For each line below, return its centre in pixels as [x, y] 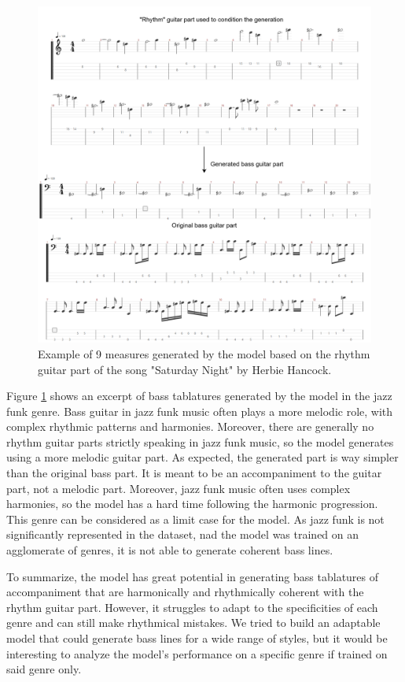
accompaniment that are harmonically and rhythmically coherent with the [185, 592]
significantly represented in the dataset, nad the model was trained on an [183, 534]
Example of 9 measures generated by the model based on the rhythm [204, 353]
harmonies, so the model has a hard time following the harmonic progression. [192, 504]
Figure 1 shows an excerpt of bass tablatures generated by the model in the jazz [199, 396]
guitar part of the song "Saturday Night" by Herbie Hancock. [185, 369]
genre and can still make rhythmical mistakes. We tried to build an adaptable [193, 623]
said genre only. [44, 669]
